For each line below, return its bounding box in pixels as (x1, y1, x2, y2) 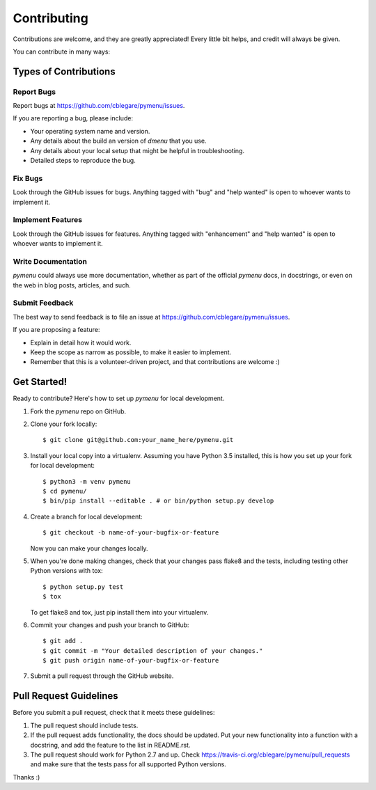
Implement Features (13, 215, 83, 225)
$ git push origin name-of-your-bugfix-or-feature (42, 656, 219, 665)
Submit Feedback (13, 298, 74, 308)
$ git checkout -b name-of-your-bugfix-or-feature (42, 529, 219, 537)
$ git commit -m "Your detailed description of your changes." (42, 647, 263, 654)
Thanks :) (13, 773, 40, 781)
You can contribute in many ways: (13, 47, 111, 56)
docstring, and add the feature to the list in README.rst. (30, 741, 191, 749)
